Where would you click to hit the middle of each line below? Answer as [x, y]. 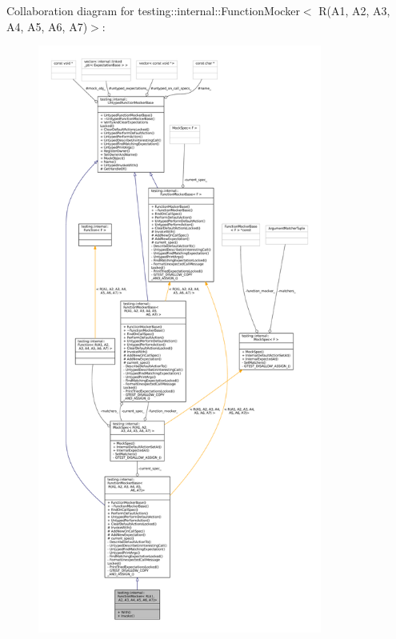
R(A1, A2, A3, [354, 10]
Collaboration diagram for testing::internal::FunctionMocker [153, 10]
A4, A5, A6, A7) [47, 26]
